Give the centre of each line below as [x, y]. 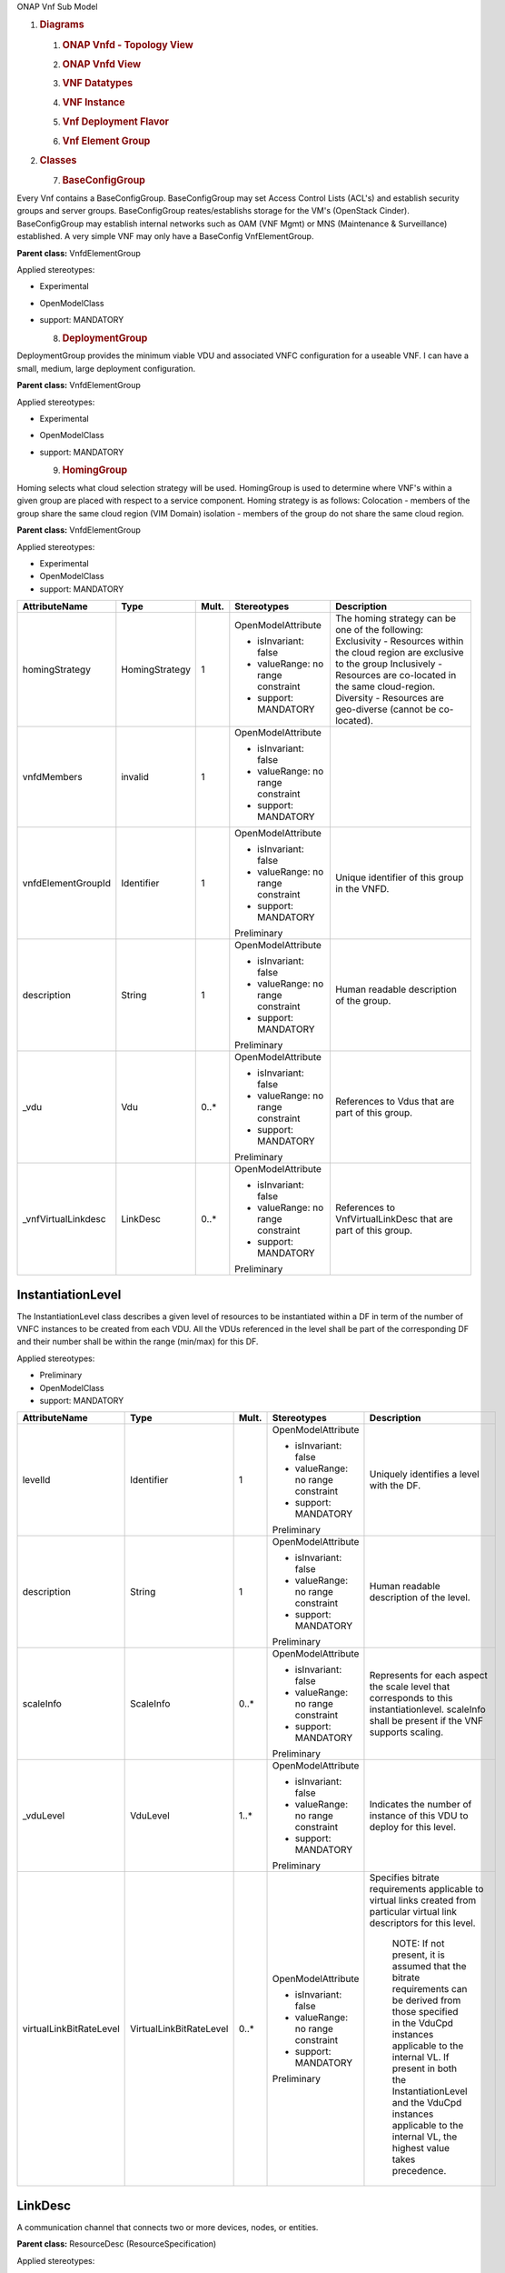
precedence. [419, 2171]
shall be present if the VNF [426, 1721]
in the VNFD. [362, 889]
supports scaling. [406, 1732]
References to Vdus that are [395, 1102]
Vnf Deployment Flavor [116, 122]
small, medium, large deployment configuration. [106, 368]
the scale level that [410, 1687]
